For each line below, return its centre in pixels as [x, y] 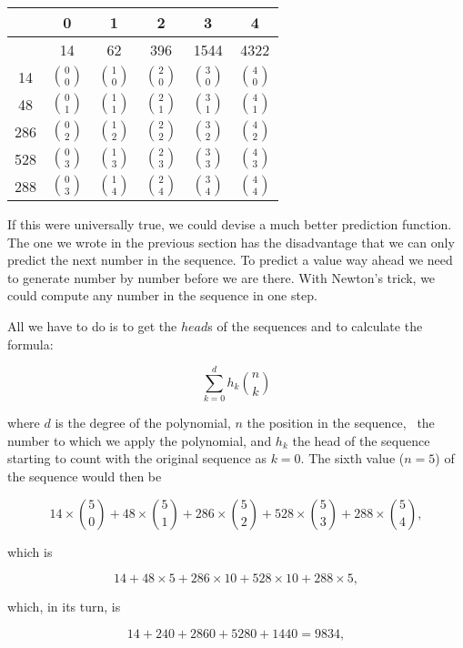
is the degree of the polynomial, [143, 423]
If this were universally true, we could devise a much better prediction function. [230, 224]
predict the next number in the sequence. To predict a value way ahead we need [230, 260]
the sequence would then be [85, 476]
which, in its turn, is [64, 607]
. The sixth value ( [352, 458]
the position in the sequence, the [341, 423]
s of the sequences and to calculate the [315, 325]
